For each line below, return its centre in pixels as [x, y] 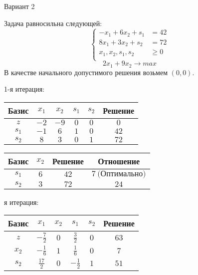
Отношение [119, 161]
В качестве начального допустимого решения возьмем [86, 72]
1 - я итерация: [24, 89]
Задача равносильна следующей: [53, 23]
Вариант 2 [19, 6]
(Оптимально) [122, 174]
